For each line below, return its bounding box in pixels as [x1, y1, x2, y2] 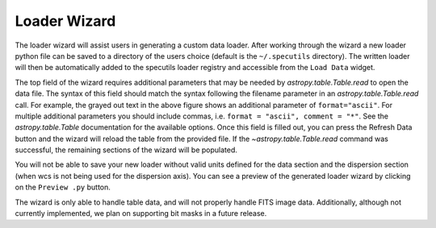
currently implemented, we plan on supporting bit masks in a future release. [15, 209, 267, 218]
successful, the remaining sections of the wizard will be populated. [15, 145, 238, 155]
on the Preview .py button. [15, 182, 111, 193]
